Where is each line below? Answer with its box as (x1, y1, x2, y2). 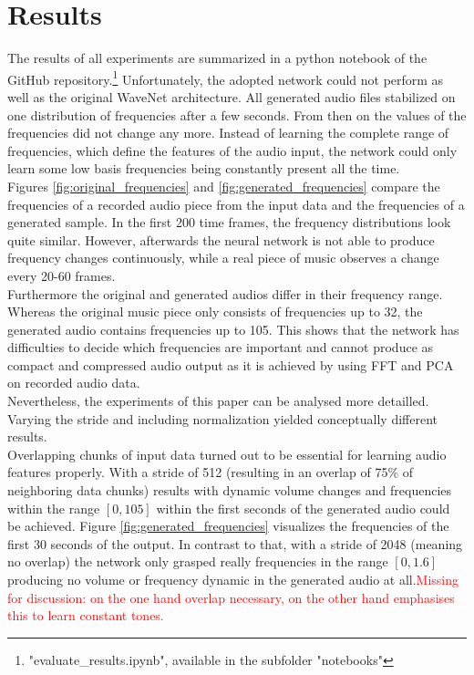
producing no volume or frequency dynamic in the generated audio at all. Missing (7, 570, 459, 588)
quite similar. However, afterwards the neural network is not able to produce (7, 230, 435, 249)
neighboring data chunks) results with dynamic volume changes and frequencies (7, 481, 452, 500)
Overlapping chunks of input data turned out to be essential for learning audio (7, 444, 447, 463)
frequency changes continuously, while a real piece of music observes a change (7, 248, 439, 267)
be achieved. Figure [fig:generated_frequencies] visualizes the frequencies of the (7, 516, 449, 535)
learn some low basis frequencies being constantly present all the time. (7, 159, 400, 178)
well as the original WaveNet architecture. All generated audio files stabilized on (7, 87, 456, 106)
